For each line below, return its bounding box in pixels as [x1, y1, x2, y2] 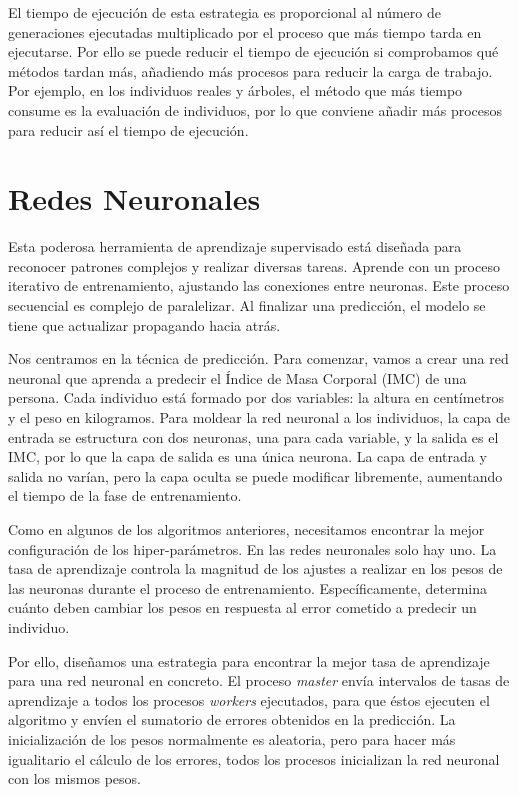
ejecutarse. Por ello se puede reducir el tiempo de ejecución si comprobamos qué [8, 41, 499, 62]
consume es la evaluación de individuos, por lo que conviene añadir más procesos [8, 99, 503, 120]
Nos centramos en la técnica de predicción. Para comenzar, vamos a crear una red [8, 348, 509, 369]
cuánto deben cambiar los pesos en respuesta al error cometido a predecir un [8, 597, 477, 618]
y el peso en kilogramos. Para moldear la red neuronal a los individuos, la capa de [8, 407, 510, 428]
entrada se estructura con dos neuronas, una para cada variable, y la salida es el [8, 426, 499, 447]
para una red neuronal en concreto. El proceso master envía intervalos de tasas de [8, 670, 510, 691]
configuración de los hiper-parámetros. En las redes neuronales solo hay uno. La [8, 538, 497, 559]
